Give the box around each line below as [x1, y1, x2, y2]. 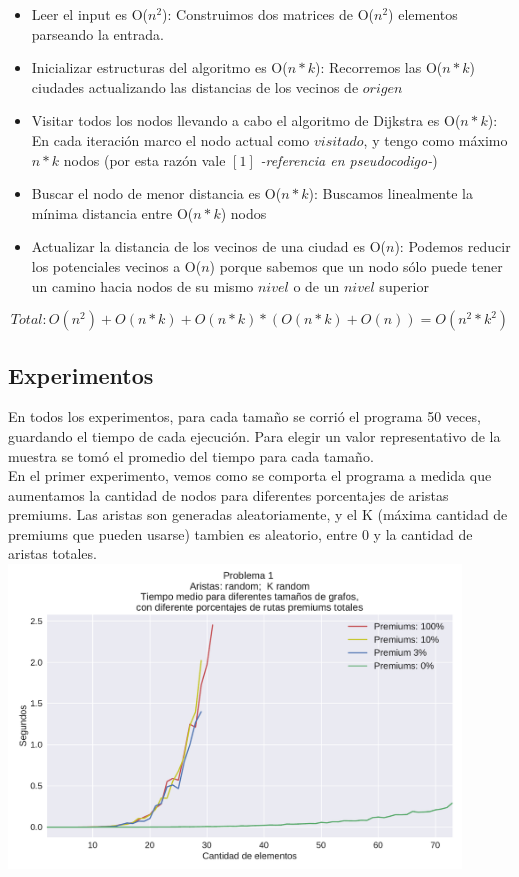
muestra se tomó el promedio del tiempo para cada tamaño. [8, 445, 374, 466]
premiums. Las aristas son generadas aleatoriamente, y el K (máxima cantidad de [8, 504, 508, 525]
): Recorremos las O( [315, 57, 443, 78]
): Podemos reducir [394, 236, 511, 257]
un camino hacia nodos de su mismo [31, 275, 254, 296]
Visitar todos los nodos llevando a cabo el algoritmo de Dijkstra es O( [31, 110, 461, 131]
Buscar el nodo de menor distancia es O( [31, 183, 282, 204]
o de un [293, 275, 340, 296]
